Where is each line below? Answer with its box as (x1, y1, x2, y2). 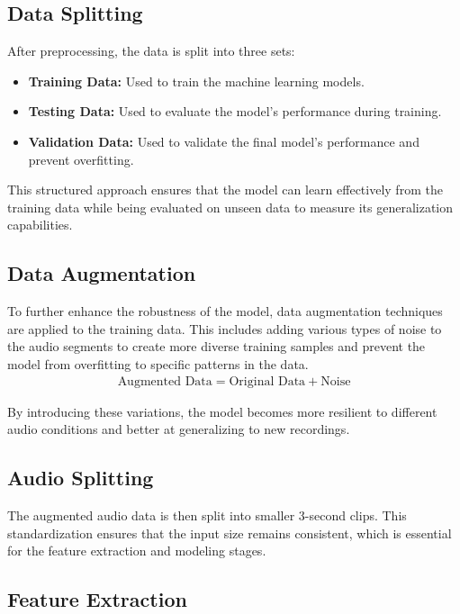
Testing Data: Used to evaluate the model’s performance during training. (28, 102, 442, 121)
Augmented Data (117, 375, 212, 388)
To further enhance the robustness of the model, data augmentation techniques (7, 302, 443, 321)
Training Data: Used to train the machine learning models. (28, 71, 365, 90)
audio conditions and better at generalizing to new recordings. (7, 420, 350, 438)
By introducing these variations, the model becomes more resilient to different (7, 402, 437, 420)
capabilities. (7, 215, 73, 234)
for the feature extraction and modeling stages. (7, 541, 266, 560)
